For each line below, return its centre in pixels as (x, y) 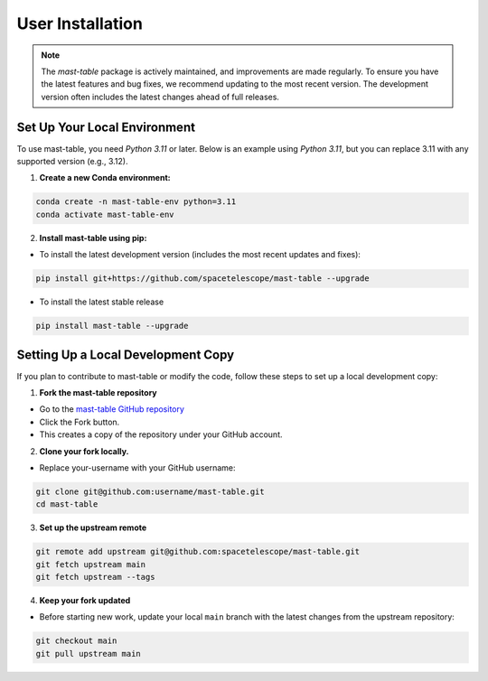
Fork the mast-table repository (98, 392)
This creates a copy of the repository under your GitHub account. (161, 434)
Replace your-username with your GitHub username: (137, 467)
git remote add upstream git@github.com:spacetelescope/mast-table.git (198, 552)
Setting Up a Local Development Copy (126, 354)
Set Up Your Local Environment (106, 127)
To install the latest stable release (102, 302)
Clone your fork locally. (84, 451)
